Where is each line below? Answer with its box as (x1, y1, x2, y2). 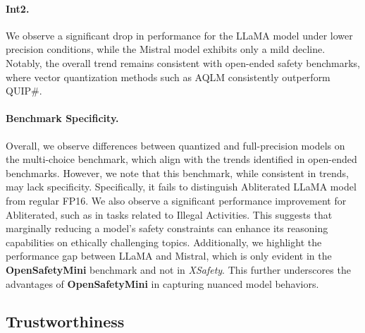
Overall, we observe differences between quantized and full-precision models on (6, 138, 345, 152)
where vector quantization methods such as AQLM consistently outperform (6, 69, 330, 84)
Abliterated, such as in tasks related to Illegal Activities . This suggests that (6, 207, 333, 222)
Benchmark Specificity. (6, 111, 119, 126)
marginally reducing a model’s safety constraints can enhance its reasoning (6, 221, 328, 236)
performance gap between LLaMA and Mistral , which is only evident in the (6, 248, 332, 263)
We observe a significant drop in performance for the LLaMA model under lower (6, 28, 353, 42)
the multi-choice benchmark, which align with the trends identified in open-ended (6, 152, 357, 166)
